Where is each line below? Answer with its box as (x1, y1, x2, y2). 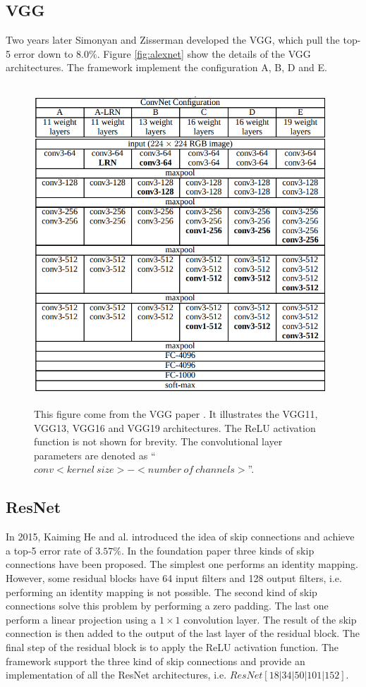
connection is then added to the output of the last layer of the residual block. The (6, 626, 360, 640)
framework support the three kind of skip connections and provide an (6, 653, 305, 668)
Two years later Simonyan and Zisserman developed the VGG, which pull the (6, 32, 340, 47)
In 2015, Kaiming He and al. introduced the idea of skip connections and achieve (6, 529, 355, 544)
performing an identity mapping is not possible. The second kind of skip (6, 584, 317, 599)
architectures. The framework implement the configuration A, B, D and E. (6, 60, 327, 75)
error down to (13, 46, 73, 61)
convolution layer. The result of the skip (183, 612, 357, 626)
